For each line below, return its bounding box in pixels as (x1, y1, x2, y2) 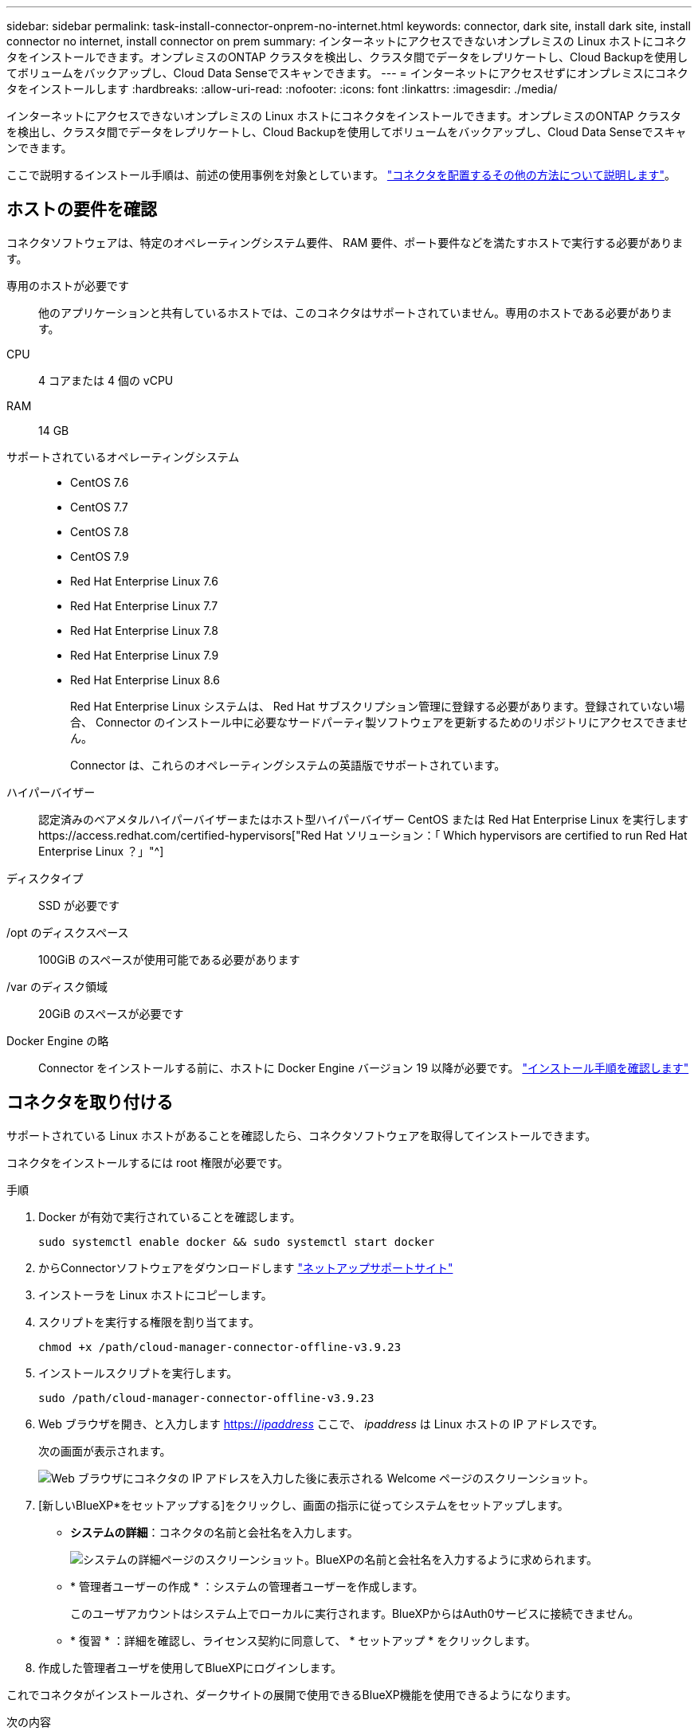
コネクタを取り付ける (6, 1092, 174, 1113)
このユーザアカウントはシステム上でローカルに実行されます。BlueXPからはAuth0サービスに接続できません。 (70, 1606, 640, 1620)
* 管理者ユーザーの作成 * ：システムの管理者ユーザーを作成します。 (70, 1579, 424, 1593)
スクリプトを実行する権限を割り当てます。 (38, 1314, 260, 1329)
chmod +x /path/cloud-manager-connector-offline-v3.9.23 (38, 1340, 402, 1353)
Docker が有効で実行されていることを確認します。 (38, 1209, 301, 1224)
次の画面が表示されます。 (38, 1443, 171, 1458)
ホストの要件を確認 (6, 199, 157, 220)
